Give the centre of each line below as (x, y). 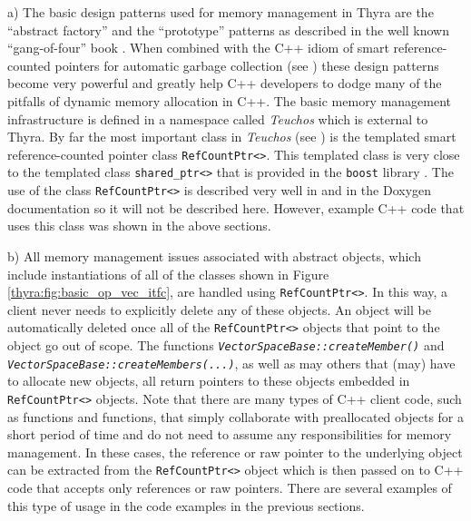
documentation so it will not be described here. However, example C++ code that (236, 207)
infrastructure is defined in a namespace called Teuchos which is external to (218, 118)
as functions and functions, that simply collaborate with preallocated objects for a (235, 416)
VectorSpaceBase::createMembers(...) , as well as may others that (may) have (231, 363)
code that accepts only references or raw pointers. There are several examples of (230, 487)
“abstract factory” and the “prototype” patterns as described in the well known (229, 29)
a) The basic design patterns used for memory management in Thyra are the (221, 12)
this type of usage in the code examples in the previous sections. (186, 505)
